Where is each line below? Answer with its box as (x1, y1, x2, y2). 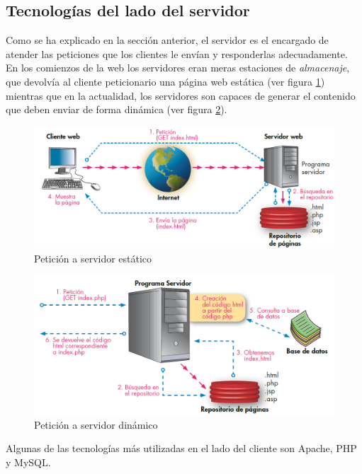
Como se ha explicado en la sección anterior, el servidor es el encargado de (6, 33, 329, 47)
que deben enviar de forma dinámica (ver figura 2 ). (6, 102, 227, 117)
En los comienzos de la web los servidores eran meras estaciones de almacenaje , (6, 60, 350, 75)
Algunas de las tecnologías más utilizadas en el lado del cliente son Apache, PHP (6, 441, 357, 456)
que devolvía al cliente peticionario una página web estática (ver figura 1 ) (6, 74, 325, 88)
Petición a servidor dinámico (34, 417, 158, 432)
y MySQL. (6, 455, 51, 470)
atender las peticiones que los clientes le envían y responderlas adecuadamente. (6, 46, 348, 61)
